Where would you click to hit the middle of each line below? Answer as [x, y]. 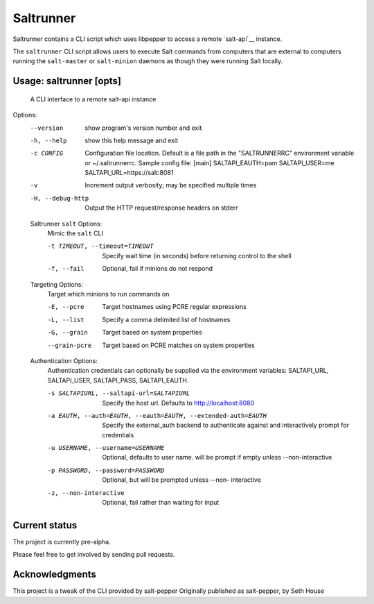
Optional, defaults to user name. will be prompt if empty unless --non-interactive [217, 458]
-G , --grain [68, 333]
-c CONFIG [47, 153]
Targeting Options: [56, 284]
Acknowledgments [55, 574]
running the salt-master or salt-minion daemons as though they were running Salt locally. [148, 61]
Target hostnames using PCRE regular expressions [175, 307]
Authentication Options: [64, 360]
